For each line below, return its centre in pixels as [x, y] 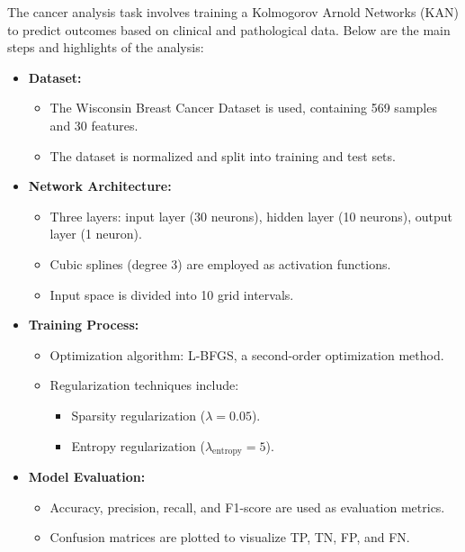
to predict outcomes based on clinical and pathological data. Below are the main [229, 29]
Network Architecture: [100, 186]
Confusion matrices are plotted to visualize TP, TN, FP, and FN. [230, 537]
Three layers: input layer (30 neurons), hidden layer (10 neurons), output [251, 216]
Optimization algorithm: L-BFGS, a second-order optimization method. [247, 354]
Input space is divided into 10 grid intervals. [172, 294]
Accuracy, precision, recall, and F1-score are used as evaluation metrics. [247, 507]
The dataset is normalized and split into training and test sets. [223, 155]
